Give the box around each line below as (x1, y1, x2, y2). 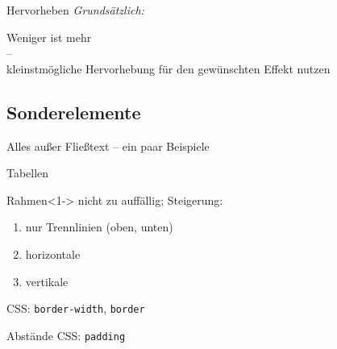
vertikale (25, 272, 69, 289)
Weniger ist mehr (6, 28, 92, 45)
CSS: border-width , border (6, 300, 145, 317)
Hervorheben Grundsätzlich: (6, 2, 144, 18)
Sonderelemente (6, 99, 141, 124)
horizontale (25, 245, 81, 262)
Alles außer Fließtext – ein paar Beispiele (6, 137, 210, 154)
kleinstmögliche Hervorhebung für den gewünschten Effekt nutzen (6, 60, 331, 77)
